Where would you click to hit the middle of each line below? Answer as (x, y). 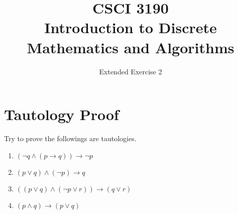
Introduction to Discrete (131, 27)
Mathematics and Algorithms (131, 47)
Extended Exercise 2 (131, 71)
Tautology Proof (62, 114)
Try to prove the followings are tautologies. (70, 138)
